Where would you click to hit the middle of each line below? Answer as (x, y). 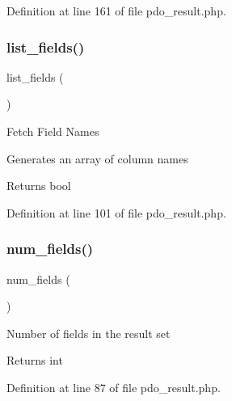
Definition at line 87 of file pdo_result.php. (114, 387)
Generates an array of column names (97, 158)
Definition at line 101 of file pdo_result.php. (116, 212)
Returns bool (39, 186)
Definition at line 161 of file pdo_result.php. (116, 11)
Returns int (35, 360)
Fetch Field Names (53, 131)
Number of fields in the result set (89, 333)
